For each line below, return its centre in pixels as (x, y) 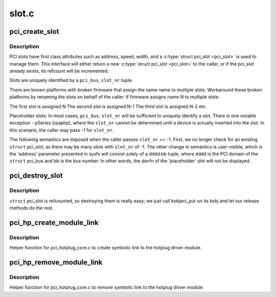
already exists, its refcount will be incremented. (59, 71)
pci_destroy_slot (36, 176)
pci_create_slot (34, 31)
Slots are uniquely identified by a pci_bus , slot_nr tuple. (71, 80)
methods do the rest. (31, 208)
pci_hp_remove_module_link (56, 262)
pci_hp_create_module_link (54, 222)
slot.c (22, 13)
